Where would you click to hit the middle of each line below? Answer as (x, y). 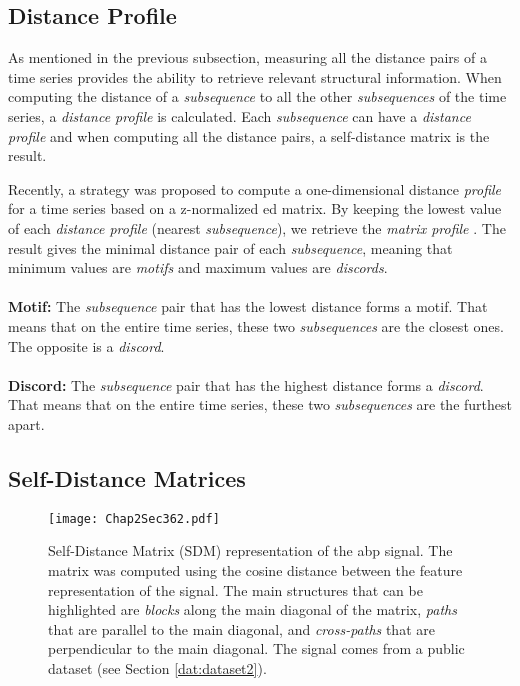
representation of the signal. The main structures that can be (235, 589)
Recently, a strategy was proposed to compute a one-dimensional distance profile (255, 188)
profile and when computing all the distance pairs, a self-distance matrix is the (249, 135)
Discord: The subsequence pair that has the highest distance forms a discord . (246, 384)
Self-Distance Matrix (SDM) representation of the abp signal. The (250, 550)
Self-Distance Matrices (127, 477)
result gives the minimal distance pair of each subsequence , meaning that (230, 247)
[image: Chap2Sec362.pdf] (134, 518)
